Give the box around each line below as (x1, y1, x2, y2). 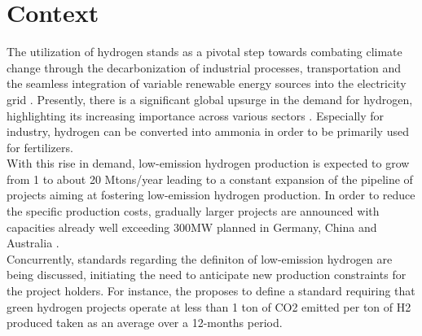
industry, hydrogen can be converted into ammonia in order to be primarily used (7, 123, 409, 140)
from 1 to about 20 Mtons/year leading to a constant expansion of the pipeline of (7, 170, 413, 187)
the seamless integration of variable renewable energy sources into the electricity (7, 75, 407, 92)
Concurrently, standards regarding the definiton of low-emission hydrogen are (7, 250, 393, 267)
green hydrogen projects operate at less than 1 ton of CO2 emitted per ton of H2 (7, 298, 411, 315)
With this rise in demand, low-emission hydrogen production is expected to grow (7, 155, 410, 172)
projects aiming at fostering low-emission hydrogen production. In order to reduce (7, 186, 415, 203)
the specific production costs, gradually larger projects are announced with (7, 203, 380, 220)
